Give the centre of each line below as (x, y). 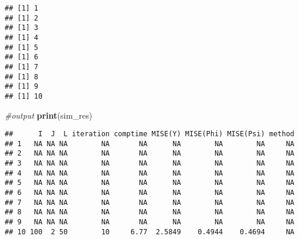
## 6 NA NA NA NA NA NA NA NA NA (149, 193)
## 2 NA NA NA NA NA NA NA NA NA (149, 154)
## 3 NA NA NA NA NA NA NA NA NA (149, 164)
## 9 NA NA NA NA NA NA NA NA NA (149, 222)
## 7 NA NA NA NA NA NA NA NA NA (149, 202)
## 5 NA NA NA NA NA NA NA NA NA (149, 183)
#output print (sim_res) (49, 115)
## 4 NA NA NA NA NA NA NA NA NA (149, 173)
